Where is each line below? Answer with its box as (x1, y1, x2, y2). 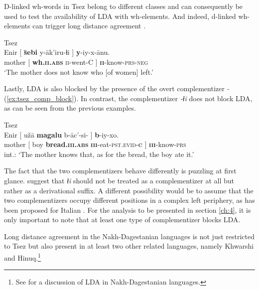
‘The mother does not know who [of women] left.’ (4, 66, 153, 77)
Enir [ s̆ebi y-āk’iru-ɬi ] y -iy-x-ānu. (4, 47, 110, 57)
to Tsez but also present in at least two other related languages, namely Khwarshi (4, 241, 254, 251)
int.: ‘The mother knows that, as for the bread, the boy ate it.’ (4, 148, 194, 159)
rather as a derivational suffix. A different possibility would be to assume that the (4, 185, 254, 195)
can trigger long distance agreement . (32, 20, 146, 31)
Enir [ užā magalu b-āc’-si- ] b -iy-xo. (4, 129, 119, 140)
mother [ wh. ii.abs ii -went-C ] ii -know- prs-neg (4, 56, 148, 67)
